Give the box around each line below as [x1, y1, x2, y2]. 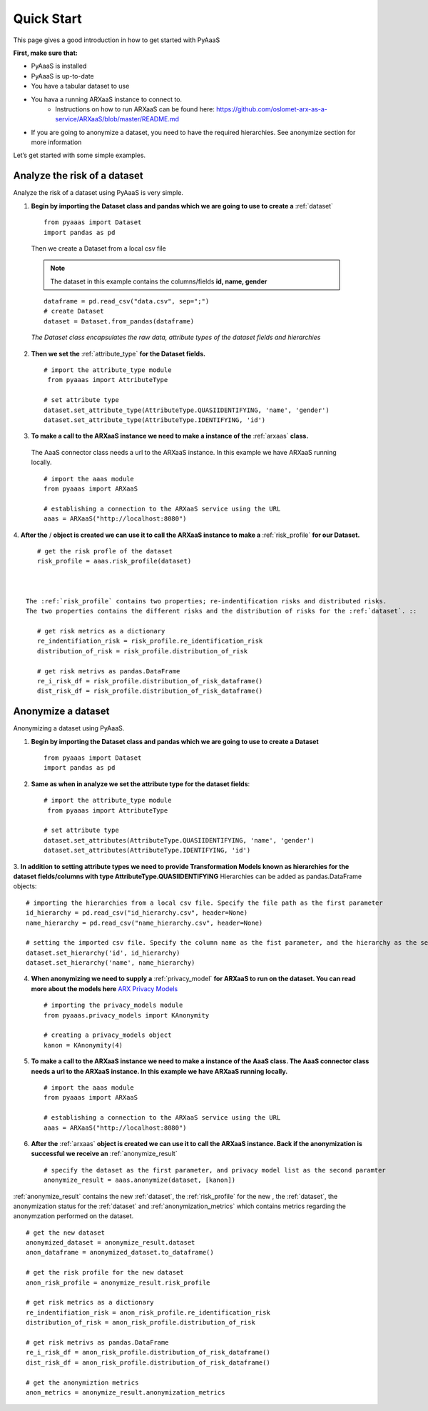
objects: [13, 882, 37, 890]
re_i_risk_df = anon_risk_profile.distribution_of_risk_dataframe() [26, 1348, 270, 1357]
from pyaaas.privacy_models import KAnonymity [44, 1011, 210, 1019]
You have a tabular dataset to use [31, 82, 130, 91]
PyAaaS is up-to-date [31, 71, 94, 80]
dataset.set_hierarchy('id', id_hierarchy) [26, 948, 180, 957]
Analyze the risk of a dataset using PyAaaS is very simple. [13, 189, 183, 197]
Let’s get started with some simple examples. [13, 151, 146, 160]
